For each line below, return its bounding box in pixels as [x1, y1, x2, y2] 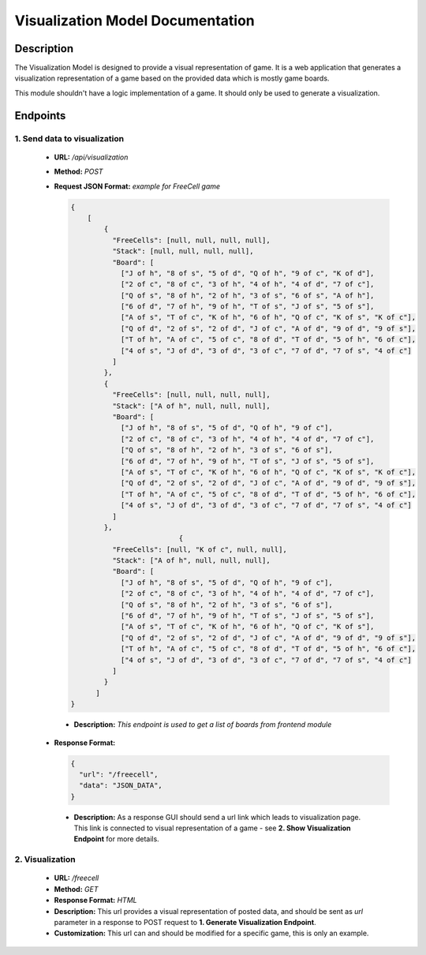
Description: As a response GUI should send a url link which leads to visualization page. [73, 812, 361, 822]
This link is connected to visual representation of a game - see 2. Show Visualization [73, 823, 351, 833]
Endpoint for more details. [73, 834, 159, 844]
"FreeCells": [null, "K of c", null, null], [111, 545, 287, 554]
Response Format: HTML [54, 896, 137, 905]
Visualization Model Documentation [14, 12, 256, 29]
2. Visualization [14, 854, 77, 865]
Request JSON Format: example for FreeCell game [54, 182, 221, 191]
